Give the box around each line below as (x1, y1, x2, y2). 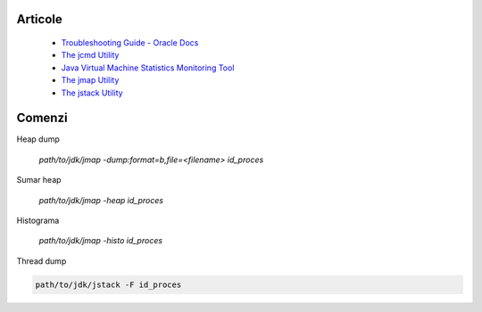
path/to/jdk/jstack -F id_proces (35, 279, 182, 290)
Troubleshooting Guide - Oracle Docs (61, 37, 199, 48)
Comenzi (16, 111, 68, 126)
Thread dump (16, 255, 67, 267)
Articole (16, 12, 62, 27)
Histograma (16, 215, 60, 226)
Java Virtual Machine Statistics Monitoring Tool (61, 62, 235, 73)
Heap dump (16, 134, 60, 144)
